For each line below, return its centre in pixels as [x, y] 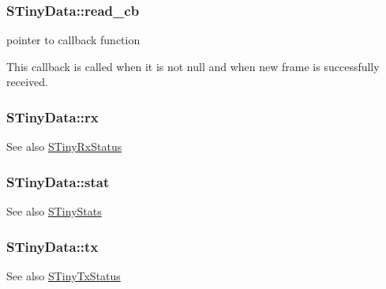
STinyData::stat [58, 181]
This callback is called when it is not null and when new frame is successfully [193, 66]
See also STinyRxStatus [64, 146]
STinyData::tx [52, 246]
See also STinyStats [54, 211]
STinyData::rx [52, 116]
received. [27, 82]
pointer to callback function [73, 40]
